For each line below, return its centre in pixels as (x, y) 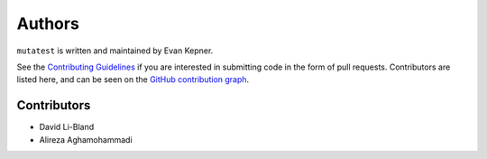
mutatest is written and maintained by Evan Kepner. (115, 51)
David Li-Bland (67, 127)
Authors (48, 23)
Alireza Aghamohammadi (86, 139)
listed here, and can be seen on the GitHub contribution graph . (133, 79)
